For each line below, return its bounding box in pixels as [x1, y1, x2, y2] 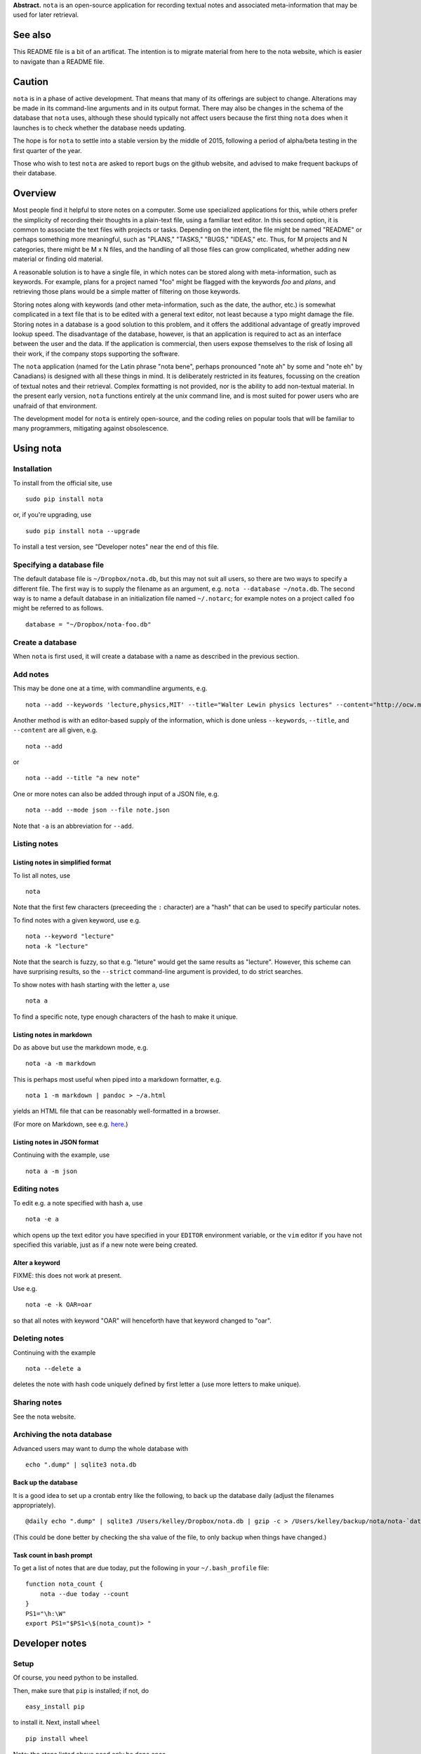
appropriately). [13, 1501, 56, 1509]
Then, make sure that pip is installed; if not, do [13, 1686, 149, 1694]
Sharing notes [13, 1398, 62, 1407]
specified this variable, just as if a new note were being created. [13, 1240, 198, 1249]
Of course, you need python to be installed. [13, 1673, 138, 1682]
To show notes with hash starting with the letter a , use [13, 980, 170, 989]
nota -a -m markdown [25, 1059, 96, 1068]
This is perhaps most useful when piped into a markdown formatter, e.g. [13, 1075, 222, 1083]
